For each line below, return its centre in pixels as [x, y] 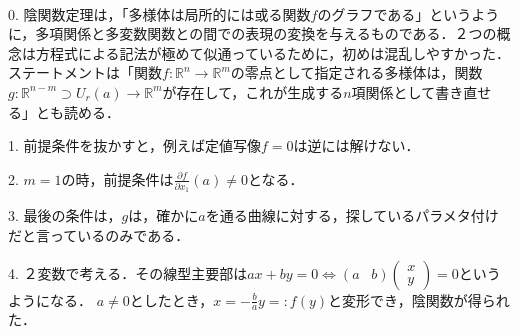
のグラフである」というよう [408, 13]
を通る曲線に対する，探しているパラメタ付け [352, 215]
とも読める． [77, 111]
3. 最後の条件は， [65, 215]
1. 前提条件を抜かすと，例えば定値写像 [134, 145]
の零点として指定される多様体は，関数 [356, 72]
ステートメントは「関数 [85, 72]
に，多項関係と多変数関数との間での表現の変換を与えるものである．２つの [252, 33]
